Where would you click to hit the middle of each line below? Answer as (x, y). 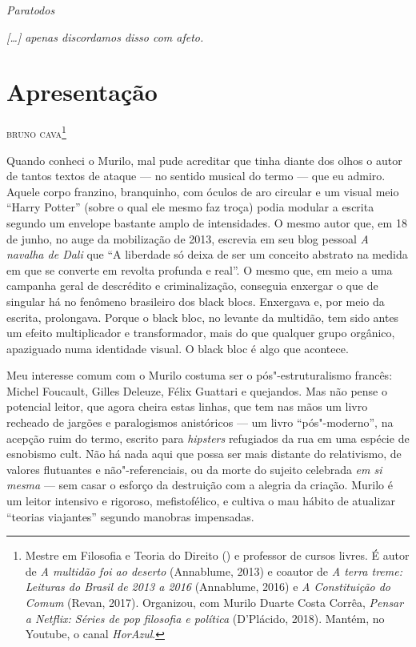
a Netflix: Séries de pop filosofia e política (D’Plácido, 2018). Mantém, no (205, 618)
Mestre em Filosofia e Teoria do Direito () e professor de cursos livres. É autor (217, 555)
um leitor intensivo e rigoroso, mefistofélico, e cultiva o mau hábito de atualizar (201, 501)
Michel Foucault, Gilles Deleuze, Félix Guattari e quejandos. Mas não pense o (197, 390)
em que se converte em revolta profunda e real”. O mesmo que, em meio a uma (200, 269)
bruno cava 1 (36, 132)
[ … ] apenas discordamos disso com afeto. (105, 36)
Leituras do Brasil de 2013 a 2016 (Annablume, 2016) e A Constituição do (208, 587)
